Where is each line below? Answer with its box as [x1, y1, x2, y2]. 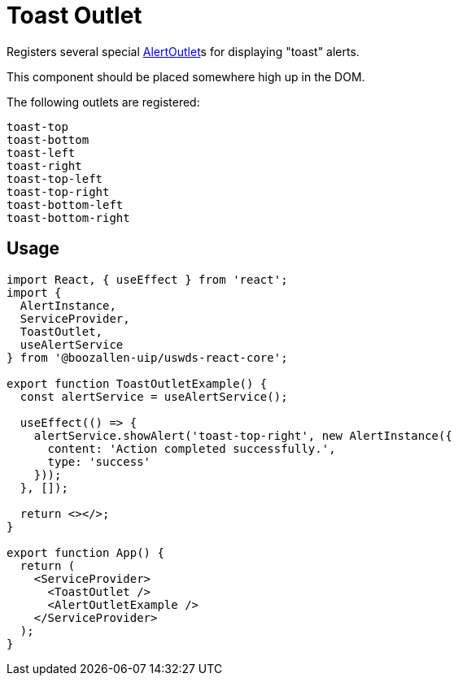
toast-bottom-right [7, 211, 130, 224]
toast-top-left [7, 172, 103, 185]
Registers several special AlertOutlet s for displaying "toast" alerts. [7, 44, 360, 59]
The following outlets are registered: [7, 94, 200, 109]
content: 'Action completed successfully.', [47, 441, 336, 455]
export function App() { [7, 545, 164, 559]
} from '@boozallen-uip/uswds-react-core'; [7, 350, 288, 364]
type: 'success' [47, 454, 151, 468]
